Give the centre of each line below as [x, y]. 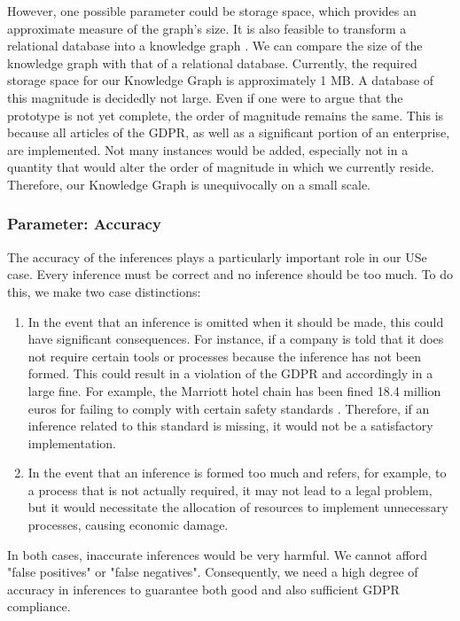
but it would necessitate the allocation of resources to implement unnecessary [238, 507]
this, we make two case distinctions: [104, 291]
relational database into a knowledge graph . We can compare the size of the [215, 46]
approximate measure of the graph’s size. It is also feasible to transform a [207, 28]
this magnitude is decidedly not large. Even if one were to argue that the [205, 97]
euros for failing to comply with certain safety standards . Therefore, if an [229, 408]
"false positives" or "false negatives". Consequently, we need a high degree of [213, 572]
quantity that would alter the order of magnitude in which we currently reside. [221, 167]
